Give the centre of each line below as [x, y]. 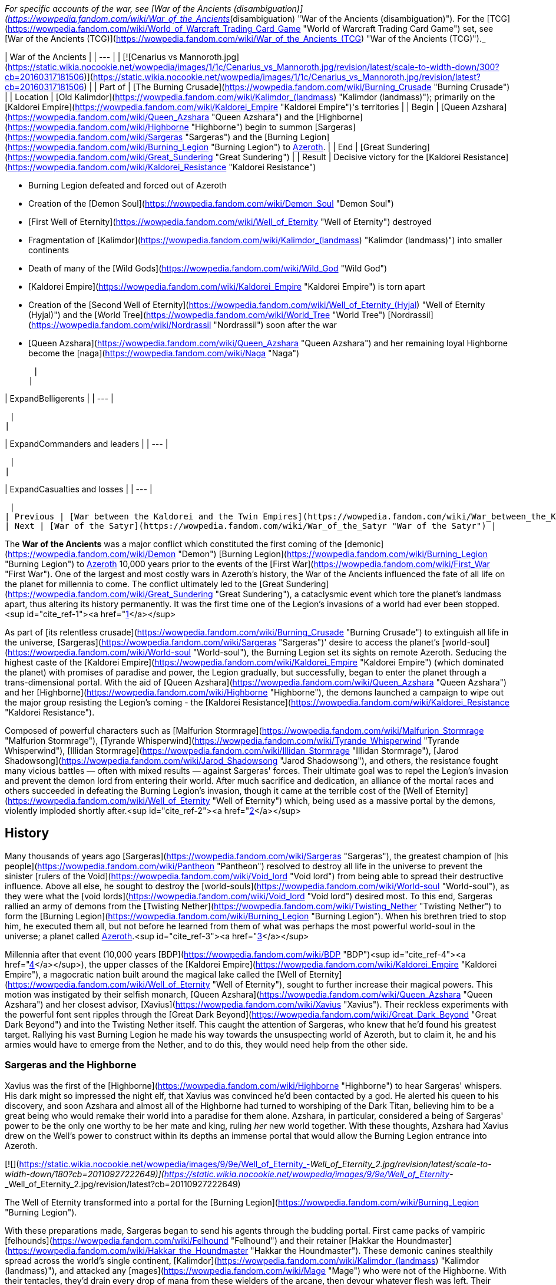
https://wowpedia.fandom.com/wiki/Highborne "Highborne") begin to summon [160, 127]
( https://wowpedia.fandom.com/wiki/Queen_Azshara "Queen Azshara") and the [159, 117]
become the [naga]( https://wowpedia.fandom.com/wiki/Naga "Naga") [164, 353]
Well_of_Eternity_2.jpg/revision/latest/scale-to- [401, 1164]
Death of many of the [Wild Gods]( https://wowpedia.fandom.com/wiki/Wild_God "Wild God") [208, 268]
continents [49, 250]
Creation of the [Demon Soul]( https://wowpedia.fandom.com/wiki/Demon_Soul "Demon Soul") [211, 203]
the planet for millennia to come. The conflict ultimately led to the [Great [144, 584]
